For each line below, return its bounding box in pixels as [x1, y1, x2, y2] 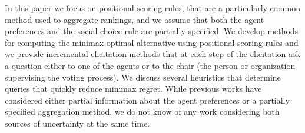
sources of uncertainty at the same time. [5, 117, 150, 129]
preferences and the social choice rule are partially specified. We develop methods [5, 25, 299, 37]
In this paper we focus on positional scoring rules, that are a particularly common [5, 2, 300, 14]
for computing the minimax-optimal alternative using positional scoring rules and [5, 36, 299, 48]
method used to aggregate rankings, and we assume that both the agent [5, 13, 264, 25]
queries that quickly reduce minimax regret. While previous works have [5, 82, 262, 95]
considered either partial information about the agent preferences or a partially [5, 94, 290, 106]
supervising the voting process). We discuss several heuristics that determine [5, 71, 281, 83]
